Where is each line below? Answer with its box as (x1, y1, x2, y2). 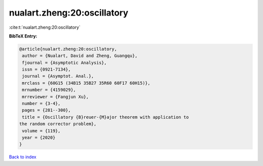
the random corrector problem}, (19, 121, 97, 127)
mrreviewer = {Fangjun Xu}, (22, 94, 89, 99)
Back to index (9, 154, 37, 160)
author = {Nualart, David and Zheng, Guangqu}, (22, 53, 138, 58)
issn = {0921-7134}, (22, 67, 71, 73)
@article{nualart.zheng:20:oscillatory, (19, 46, 117, 52)
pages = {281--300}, (22, 108, 71, 113)
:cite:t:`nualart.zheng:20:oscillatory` (9, 24, 80, 30)
